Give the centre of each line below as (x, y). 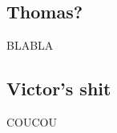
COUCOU (32, 122)
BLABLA (30, 45)
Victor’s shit (59, 89)
